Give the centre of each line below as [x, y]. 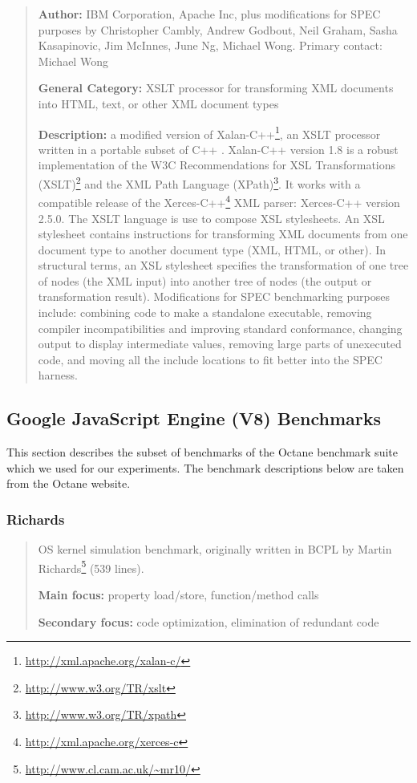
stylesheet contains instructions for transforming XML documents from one [223, 234]
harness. [58, 375]
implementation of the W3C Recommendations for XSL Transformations [217, 165]
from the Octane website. [69, 483]
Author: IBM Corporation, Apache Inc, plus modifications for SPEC [209, 14]
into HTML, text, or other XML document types [158, 103]
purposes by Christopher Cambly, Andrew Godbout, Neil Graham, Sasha [218, 29]
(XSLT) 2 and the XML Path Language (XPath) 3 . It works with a [199, 183]
